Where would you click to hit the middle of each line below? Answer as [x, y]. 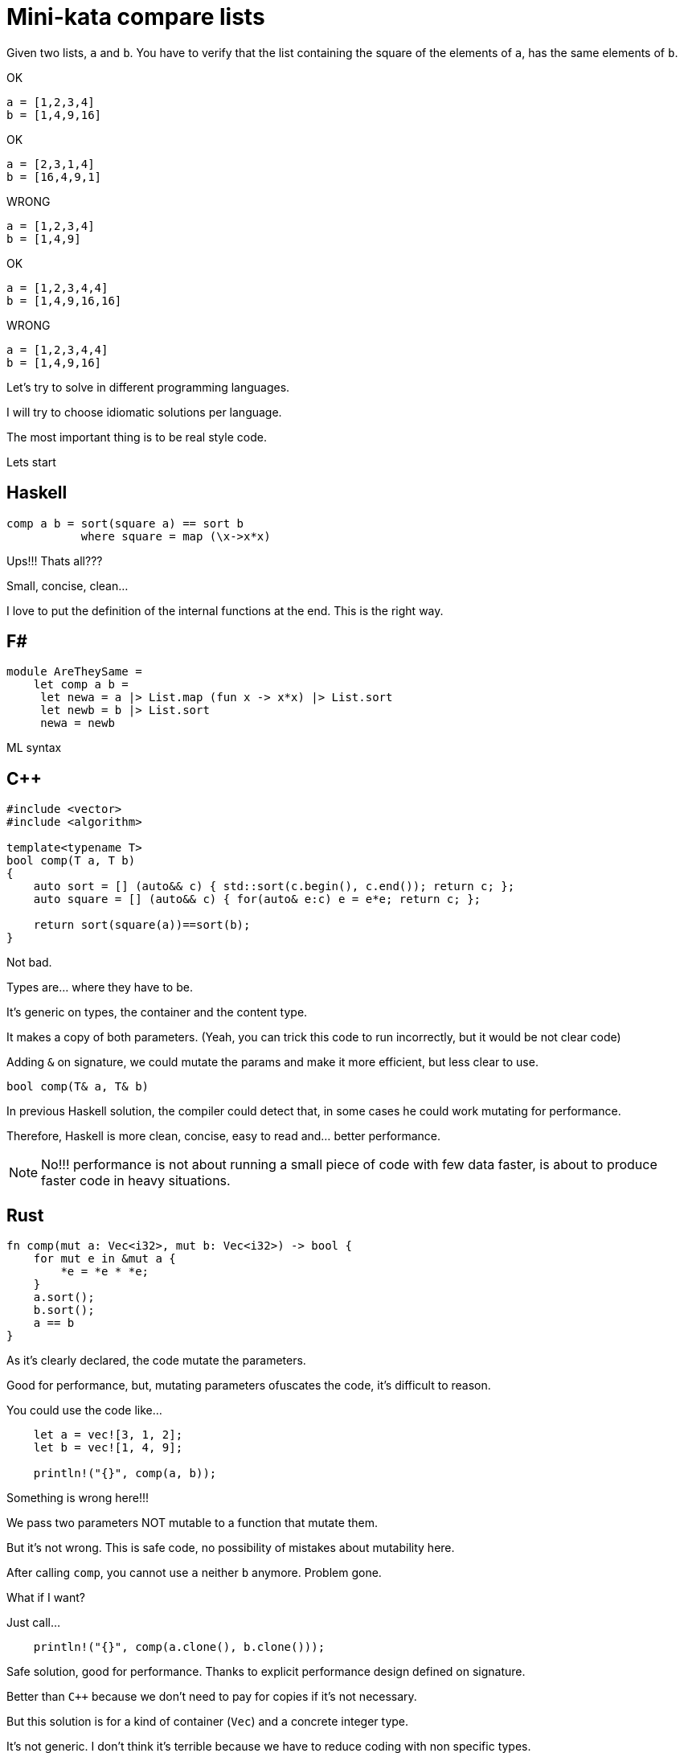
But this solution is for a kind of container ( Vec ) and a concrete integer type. [208, 1722]
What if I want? [46, 1598]
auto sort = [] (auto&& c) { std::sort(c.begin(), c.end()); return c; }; [274, 887]
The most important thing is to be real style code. [137, 437]
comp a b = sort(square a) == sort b [125, 523]
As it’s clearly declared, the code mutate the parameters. [156, 1361]
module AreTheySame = [74, 672]
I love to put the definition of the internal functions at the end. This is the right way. [225, 610]
